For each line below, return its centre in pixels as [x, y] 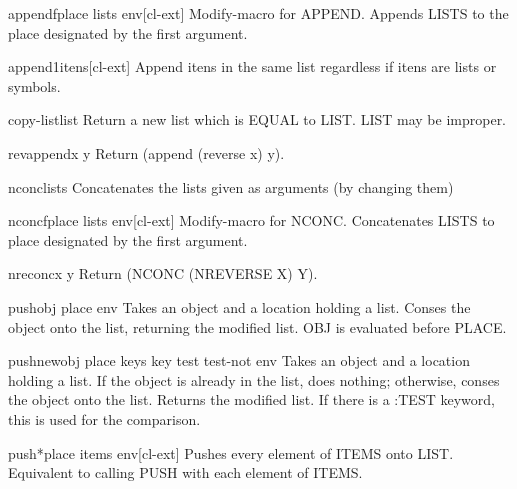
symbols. [34, 85]
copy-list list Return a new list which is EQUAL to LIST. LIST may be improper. [257, 119]
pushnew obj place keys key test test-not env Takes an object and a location [239, 360]
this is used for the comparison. [104, 418]
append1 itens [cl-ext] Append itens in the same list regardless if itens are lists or [252, 66]
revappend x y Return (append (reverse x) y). [146, 152]
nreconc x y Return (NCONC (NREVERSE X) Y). [163, 273]
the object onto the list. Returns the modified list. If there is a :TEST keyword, [251, 399]
